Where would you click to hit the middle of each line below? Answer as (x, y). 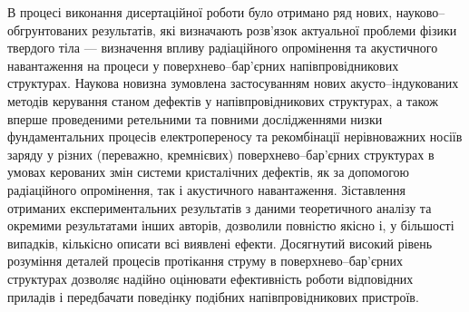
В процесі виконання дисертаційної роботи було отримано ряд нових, (200, 12)
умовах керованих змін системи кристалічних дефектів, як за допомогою (209, 172)
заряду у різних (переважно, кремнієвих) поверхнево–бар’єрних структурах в (221, 154)
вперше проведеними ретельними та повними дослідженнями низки (195, 118)
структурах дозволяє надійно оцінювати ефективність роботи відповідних (210, 278)
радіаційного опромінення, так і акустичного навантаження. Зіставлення (206, 189)
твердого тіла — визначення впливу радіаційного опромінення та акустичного (223, 48)
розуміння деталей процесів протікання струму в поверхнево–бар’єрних (205, 261)
